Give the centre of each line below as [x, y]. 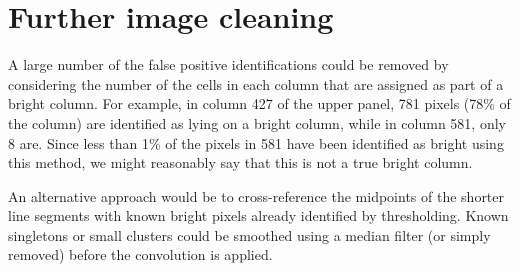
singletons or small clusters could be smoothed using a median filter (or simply [249, 234]
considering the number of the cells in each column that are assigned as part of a [256, 83]
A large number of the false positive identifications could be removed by [228, 64]
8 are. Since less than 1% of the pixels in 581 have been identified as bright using [256, 142]
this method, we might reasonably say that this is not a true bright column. [240, 162]
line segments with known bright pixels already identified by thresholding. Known [258, 215]
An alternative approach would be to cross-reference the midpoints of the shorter [256, 195]
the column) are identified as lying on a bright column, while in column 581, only [257, 122]
